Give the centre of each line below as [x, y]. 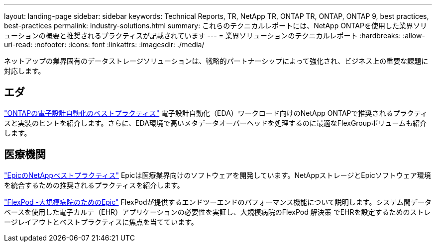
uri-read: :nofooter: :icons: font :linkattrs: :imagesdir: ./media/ [104, 44]
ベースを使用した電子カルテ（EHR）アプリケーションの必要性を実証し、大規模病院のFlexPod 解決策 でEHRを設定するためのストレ [218, 212]
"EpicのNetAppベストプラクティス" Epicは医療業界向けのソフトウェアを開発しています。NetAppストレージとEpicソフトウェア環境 [218, 175]
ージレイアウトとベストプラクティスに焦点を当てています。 [101, 222]
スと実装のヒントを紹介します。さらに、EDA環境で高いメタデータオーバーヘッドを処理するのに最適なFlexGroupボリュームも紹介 [216, 123]
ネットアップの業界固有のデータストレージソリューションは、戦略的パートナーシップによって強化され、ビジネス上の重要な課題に [216, 61]
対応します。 [25, 71]
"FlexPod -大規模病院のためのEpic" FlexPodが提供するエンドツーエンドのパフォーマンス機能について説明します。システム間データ [218, 202]
